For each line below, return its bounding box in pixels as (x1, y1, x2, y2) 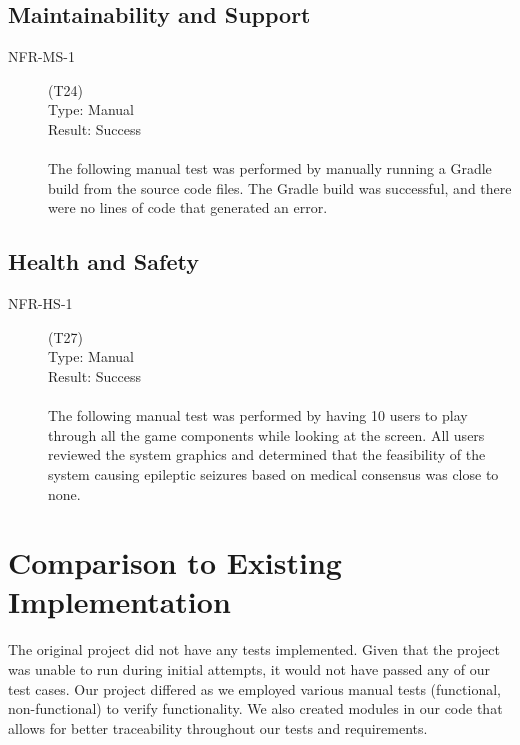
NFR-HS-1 (8, 293, 73, 314)
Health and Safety (8, 246, 199, 277)
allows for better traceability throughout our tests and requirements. (8, 717, 428, 738)
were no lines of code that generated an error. (48, 197, 328, 218)
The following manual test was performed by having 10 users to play (48, 405, 468, 426)
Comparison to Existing (8, 542, 342, 583)
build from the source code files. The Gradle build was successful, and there (48, 177, 512, 198)
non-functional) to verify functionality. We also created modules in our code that (8, 698, 503, 719)
